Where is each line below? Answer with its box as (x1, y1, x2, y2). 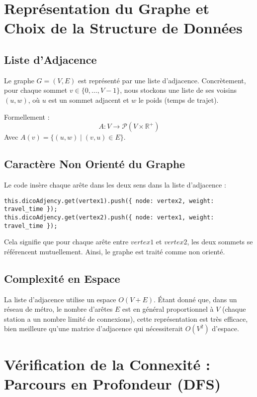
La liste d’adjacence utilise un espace (4, 294, 116, 304)
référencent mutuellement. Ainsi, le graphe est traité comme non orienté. (4, 246, 225, 256)
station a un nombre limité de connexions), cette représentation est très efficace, (4, 313, 248, 324)
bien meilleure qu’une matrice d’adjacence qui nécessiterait (4, 323, 183, 334)
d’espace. (212, 323, 239, 334)
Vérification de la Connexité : (4, 354, 210, 374)
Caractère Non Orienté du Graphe (4, 156, 185, 172)
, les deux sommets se (187, 236, 253, 247)
